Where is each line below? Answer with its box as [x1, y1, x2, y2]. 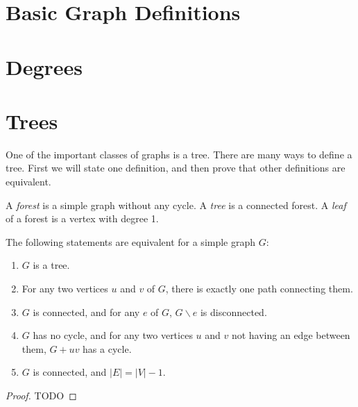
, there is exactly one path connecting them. [165, 281, 353, 296]
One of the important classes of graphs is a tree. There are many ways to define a [6, 147, 352, 161]
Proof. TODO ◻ [6, 388, 77, 402]
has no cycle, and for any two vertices [33, 328, 193, 342]
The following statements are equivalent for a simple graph [6, 234, 256, 249]
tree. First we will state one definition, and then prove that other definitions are [6, 160, 346, 175]
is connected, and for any [33, 304, 140, 319]
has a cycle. [83, 341, 132, 356]
